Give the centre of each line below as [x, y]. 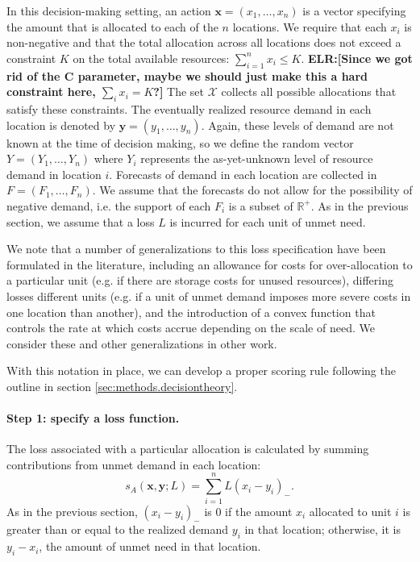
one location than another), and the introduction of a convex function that [191, 312]
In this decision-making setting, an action [109, 10]
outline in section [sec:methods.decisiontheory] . [122, 386]
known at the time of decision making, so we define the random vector [180, 142]
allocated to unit [350, 511]
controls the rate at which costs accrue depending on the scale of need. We [191, 328]
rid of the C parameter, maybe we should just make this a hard [187, 75]
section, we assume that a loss [81, 221]
